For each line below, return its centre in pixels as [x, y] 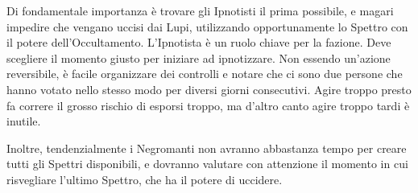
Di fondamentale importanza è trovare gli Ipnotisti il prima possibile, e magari [200, 10]
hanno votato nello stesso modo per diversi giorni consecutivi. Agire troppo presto [209, 89]
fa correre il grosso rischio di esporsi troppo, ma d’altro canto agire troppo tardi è [208, 105]
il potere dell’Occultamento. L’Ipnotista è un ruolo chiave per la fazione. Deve [199, 42]
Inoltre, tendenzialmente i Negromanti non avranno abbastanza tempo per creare [207, 148]
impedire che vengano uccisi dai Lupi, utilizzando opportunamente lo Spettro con [207, 26]
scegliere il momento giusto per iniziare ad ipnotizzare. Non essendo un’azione [199, 57]
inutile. [24, 121]
